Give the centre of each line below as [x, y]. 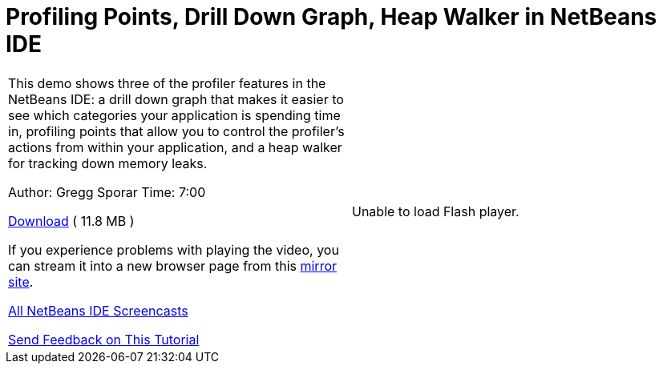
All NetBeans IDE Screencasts [98, 310]
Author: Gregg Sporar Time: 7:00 [107, 192]
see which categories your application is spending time [174, 115]
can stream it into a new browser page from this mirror [173, 265]
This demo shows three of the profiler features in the [167, 83]
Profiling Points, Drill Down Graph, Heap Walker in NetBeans [331, 17]
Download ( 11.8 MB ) [71, 221]
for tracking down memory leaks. [108, 163]
